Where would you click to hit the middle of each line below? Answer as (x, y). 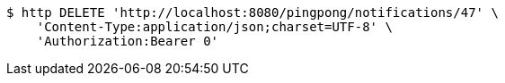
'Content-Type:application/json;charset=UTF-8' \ (214, 27)
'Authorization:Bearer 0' (128, 41)
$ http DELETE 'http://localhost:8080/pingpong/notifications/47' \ (252, 12)
